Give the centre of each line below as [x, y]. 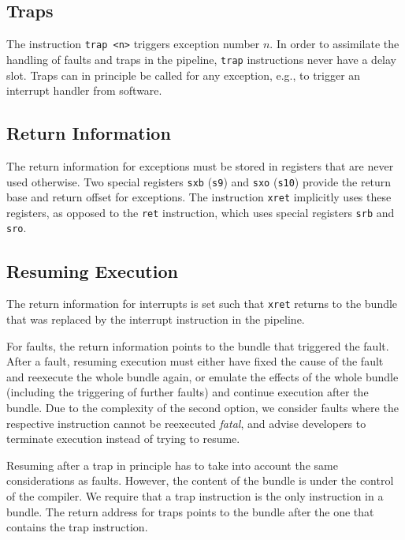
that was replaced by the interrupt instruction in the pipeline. [156, 319]
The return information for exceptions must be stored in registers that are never [200, 165]
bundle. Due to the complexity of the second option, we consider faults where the [202, 407]
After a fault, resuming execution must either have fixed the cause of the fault [195, 361]
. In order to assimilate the [334, 44]
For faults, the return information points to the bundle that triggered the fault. [198, 345]
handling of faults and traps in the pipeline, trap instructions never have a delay [202, 59]
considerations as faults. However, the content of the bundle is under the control [200, 480]
